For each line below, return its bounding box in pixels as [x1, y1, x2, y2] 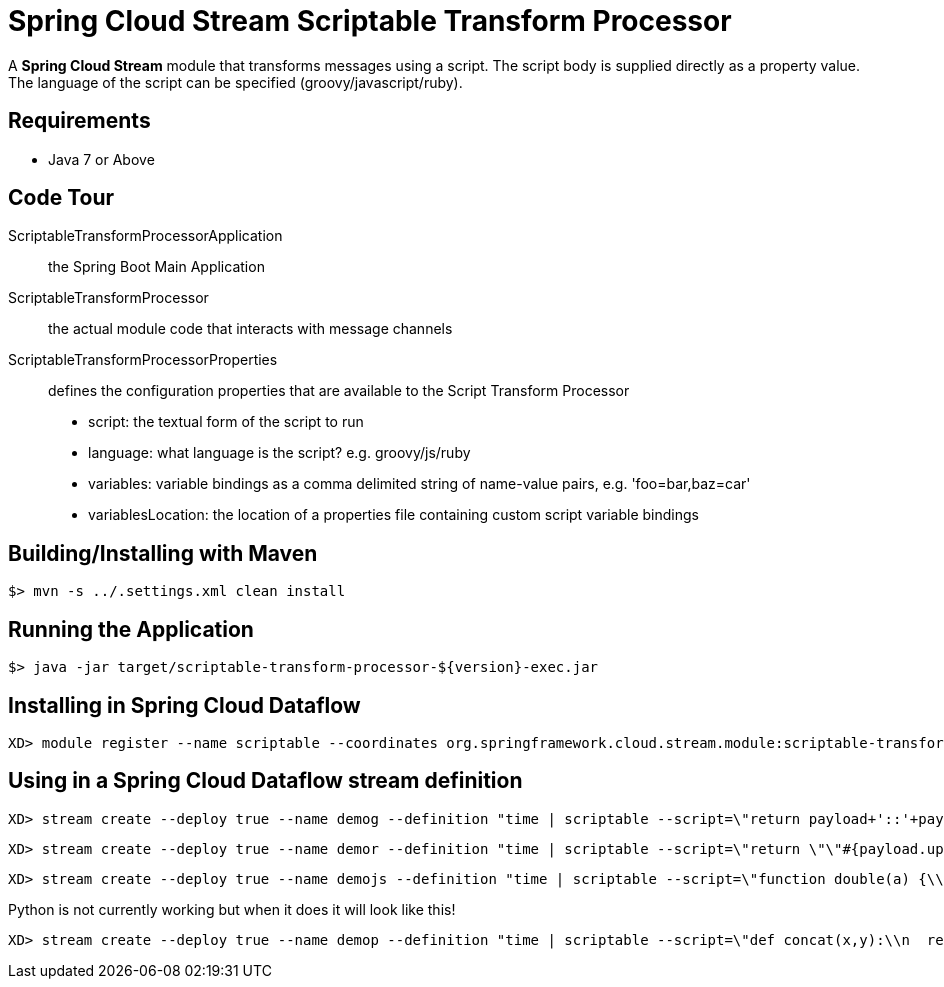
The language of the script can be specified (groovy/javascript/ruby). [8, 73, 463, 91]
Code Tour [8, 185, 115, 211]
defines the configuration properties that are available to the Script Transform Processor [48, 382, 630, 400]
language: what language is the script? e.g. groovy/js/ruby [88, 444, 471, 462]
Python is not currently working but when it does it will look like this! [8, 900, 456, 918]
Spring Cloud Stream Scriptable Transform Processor [8, 4, 732, 38]
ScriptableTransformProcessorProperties [8, 351, 278, 369]
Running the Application [8, 616, 254, 642]
